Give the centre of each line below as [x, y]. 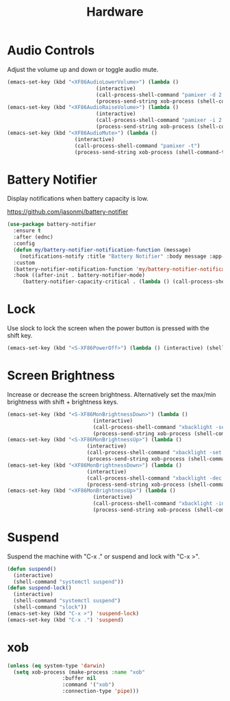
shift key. [20, 336]
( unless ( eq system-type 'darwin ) [56, 665]
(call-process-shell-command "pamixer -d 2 [159, 95]
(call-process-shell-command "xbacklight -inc [160, 504]
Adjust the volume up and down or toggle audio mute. [83, 69]
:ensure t [27, 231]
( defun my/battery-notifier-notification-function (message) [102, 250]
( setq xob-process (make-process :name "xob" [79, 672]
